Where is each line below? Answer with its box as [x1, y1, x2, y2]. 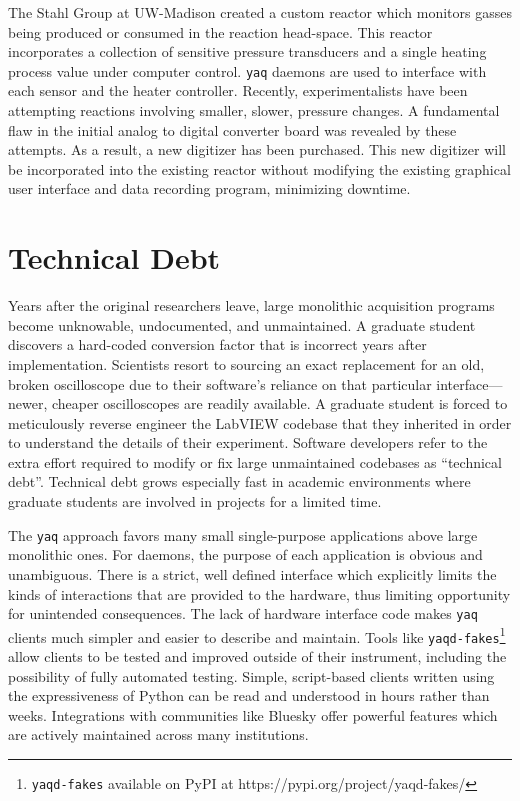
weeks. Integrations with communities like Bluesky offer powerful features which [8, 704, 498, 725]
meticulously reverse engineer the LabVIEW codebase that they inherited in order [8, 412, 512, 433]
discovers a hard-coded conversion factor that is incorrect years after [8, 334, 427, 355]
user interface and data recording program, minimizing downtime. [8, 178, 411, 199]
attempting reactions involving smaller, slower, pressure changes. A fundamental [8, 100, 500, 121]
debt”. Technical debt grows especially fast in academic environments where [8, 471, 471, 492]
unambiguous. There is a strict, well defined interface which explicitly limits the [8, 563, 497, 584]
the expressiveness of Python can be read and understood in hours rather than [8, 685, 490, 706]
